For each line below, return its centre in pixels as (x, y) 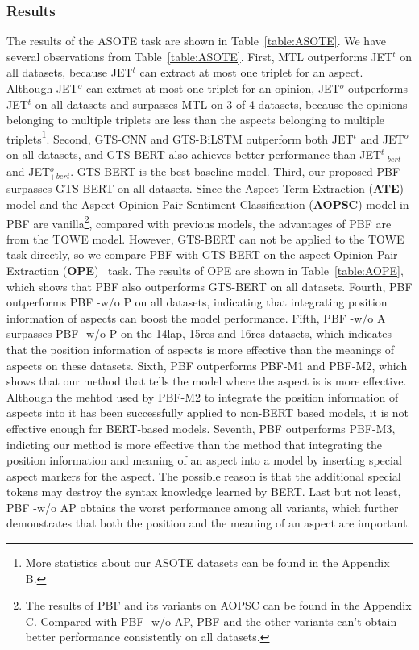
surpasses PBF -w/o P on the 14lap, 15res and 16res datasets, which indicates (199, 333)
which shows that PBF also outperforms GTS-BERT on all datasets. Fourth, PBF (209, 286)
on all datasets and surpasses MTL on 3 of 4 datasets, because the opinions (221, 104)
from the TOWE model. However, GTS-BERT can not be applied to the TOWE (205, 238)
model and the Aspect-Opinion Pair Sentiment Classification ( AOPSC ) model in (208, 204)
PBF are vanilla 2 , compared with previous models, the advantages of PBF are (199, 222)
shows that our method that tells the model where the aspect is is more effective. (207, 381)
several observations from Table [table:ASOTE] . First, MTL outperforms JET (200, 56)
